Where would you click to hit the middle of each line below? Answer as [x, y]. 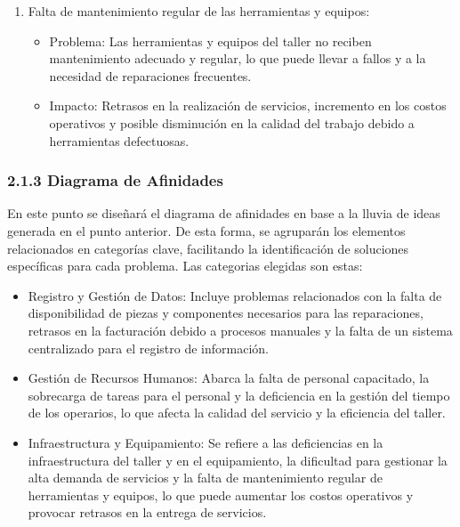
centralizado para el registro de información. [148, 348]
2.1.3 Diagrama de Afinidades [115, 180]
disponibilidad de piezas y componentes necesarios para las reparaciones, [226, 313]
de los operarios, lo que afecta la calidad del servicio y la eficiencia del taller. [237, 413]
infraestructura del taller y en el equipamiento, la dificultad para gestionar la [238, 460]
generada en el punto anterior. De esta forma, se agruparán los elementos [206, 230]
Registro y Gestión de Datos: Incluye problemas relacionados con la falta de [235, 295]
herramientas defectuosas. [119, 140]
